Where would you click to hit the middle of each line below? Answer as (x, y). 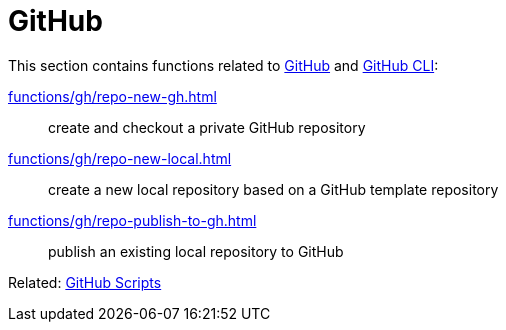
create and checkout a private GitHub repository (207, 127)
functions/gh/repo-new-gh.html (112, 96)
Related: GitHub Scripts (85, 282)
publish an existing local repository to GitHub (196, 251)
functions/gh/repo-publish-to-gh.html (132, 220)
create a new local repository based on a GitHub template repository (273, 189)
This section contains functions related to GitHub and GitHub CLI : (223, 65)
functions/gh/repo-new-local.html (120, 158)
